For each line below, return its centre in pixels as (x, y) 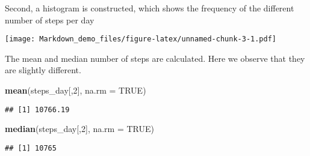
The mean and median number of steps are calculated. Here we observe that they (155, 58)
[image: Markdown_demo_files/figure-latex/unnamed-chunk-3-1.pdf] (141, 39)
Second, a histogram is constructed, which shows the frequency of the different (150, 8)
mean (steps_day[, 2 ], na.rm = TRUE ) (76, 90)
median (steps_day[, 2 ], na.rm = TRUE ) (80, 129)
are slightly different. (43, 70)
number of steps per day (50, 19)
